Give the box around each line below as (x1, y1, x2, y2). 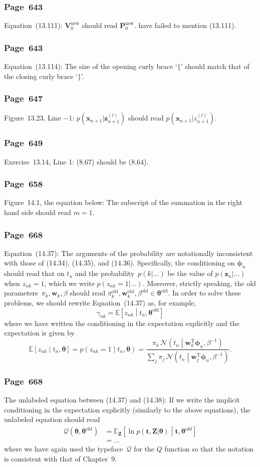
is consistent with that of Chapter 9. (4, 453, 117, 463)
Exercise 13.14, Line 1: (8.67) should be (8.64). (4, 156, 149, 166)
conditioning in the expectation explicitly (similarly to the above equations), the (4, 404, 250, 414)
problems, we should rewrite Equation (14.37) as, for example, (4, 297, 196, 308)
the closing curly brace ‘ (4, 70, 78, 81)
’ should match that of (180, 61, 249, 71)
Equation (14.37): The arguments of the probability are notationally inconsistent (4, 247, 253, 258)
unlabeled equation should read (4, 414, 100, 424)
